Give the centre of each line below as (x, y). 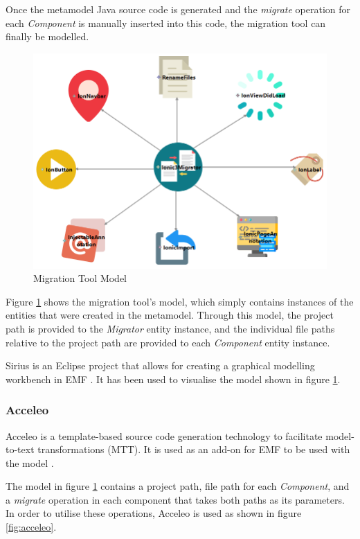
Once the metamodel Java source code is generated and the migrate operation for (178, 9)
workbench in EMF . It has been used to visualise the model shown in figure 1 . (173, 379)
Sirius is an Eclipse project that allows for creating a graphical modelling (160, 365)
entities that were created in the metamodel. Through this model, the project (170, 315)
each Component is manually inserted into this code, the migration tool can (166, 23)
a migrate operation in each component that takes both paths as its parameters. (175, 499)
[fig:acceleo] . (31, 527)
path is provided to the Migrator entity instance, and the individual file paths (170, 328)
